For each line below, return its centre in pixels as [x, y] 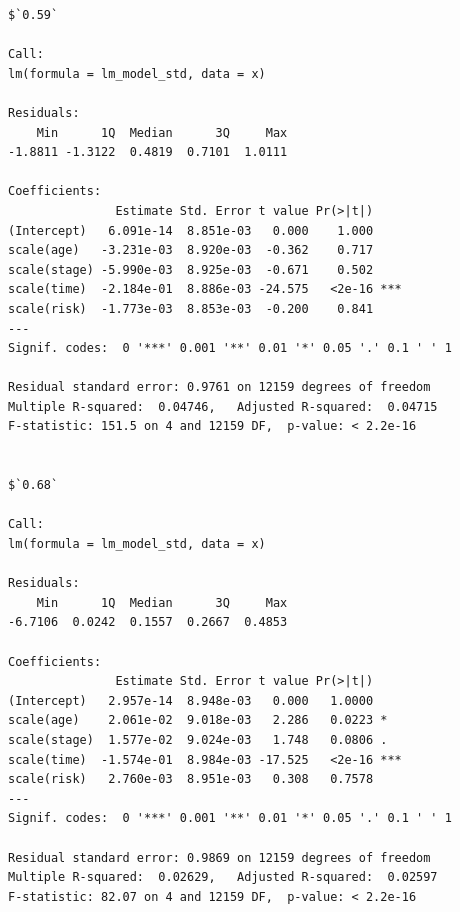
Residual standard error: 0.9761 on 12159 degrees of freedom [219, 387]
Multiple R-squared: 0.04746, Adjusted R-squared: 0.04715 [223, 406]
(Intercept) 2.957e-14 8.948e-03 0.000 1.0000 [191, 700]
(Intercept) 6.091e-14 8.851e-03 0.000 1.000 [191, 230]
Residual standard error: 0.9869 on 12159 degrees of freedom [219, 857]
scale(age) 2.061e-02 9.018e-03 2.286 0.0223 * [198, 720]
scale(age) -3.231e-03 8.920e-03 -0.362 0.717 [191, 250]
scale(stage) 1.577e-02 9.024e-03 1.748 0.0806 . [198, 739]
